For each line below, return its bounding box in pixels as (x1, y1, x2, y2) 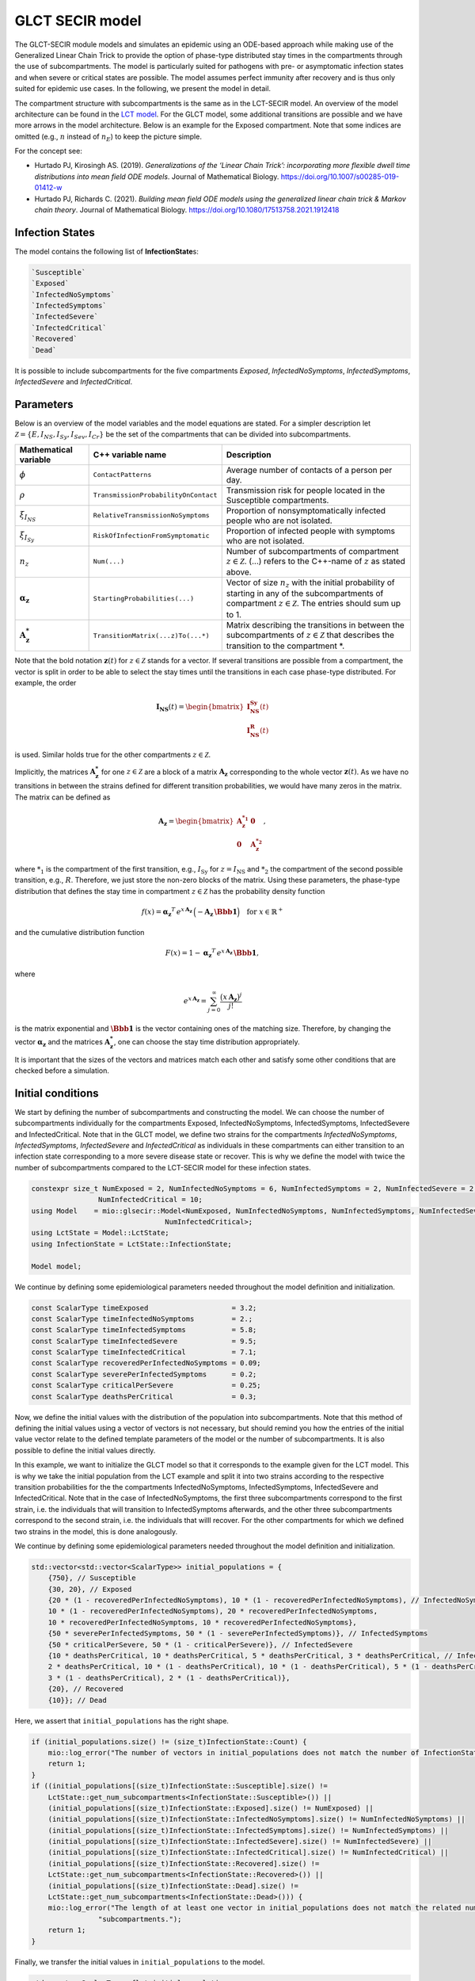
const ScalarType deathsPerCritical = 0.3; (31, 1391, 257, 1401)
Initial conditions (14, 1086, 99, 1100)
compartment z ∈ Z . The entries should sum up (226, 598, 401, 609)
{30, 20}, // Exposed (47, 1585, 132, 1594)
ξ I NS (19, 510, 36, 523)
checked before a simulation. (14, 1066, 110, 1075)
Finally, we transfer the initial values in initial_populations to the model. (14, 1957, 265, 1967)
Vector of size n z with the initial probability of (226, 577, 395, 590)
